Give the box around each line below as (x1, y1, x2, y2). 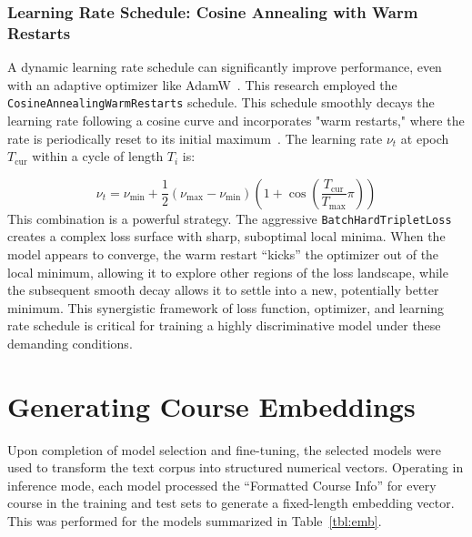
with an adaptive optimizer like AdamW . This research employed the (7, 75, 397, 94)
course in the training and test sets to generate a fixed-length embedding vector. (7, 493, 455, 512)
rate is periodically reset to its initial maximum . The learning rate (7, 128, 383, 147)
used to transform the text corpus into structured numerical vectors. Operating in (7, 458, 464, 477)
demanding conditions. (7, 333, 133, 352)
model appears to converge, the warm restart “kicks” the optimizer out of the (7, 245, 439, 264)
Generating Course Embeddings (7, 387, 416, 424)
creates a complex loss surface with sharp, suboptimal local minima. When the (7, 227, 446, 246)
